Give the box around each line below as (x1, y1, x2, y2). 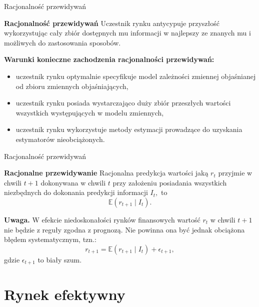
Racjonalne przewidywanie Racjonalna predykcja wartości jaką (4, 167, 208, 178)
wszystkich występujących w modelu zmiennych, (15, 107, 164, 117)
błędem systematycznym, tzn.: (4, 234, 96, 244)
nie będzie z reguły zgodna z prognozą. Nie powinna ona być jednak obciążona (4, 224, 245, 234)
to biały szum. (37, 254, 82, 264)
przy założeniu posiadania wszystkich (112, 177, 227, 187)
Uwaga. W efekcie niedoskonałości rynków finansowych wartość (4, 214, 200, 224)
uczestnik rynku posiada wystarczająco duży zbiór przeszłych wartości (15, 97, 231, 108)
